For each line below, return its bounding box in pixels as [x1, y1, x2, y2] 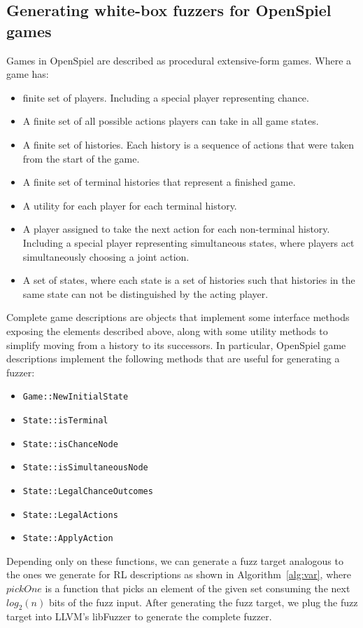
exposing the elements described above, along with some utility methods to [6, 323, 328, 338]
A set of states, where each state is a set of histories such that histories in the [22, 273, 355, 287]
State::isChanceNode [22, 439, 118, 449]
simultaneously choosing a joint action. [22, 249, 190, 264]
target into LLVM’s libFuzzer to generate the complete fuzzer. [6, 609, 272, 624]
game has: [6, 67, 49, 81]
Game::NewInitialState [22, 392, 129, 402]
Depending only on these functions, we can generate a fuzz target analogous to [6, 553, 343, 568]
